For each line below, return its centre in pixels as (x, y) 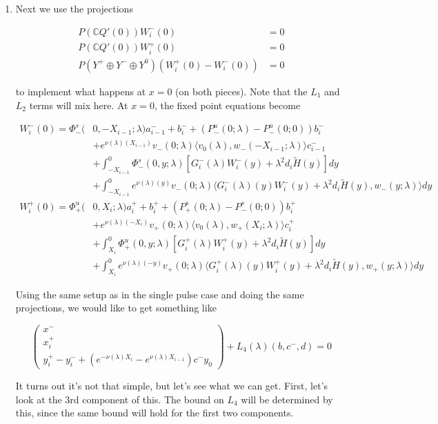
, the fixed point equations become (227, 105)
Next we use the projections (74, 8)
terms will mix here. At (79, 105)
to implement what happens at (81, 91)
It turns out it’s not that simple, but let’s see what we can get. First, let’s (172, 386)
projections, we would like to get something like (116, 308)
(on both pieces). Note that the (241, 91)
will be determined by (287, 399)
